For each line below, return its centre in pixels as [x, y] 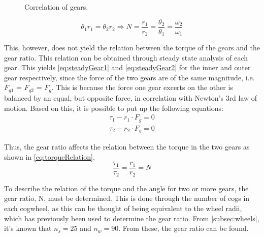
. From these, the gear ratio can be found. [184, 228]
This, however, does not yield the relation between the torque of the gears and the [132, 48]
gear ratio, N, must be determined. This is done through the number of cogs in [127, 198]
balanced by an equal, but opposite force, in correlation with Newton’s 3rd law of [131, 97]
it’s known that [28, 228]
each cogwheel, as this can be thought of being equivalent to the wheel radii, [123, 208]
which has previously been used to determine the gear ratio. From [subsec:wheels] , [132, 218]
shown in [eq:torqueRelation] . [49, 156]
